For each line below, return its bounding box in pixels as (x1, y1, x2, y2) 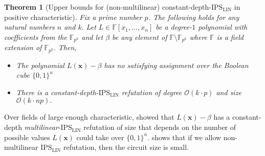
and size (216, 86, 241, 97)
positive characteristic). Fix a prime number (4, 11, 142, 22)
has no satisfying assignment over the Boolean (104, 59, 249, 70)
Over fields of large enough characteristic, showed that (4, 112, 174, 122)
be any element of (112, 31, 167, 42)
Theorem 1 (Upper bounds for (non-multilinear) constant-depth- (4, 2, 211, 12)
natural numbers (4, 21, 55, 32)
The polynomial (16, 59, 64, 70)
